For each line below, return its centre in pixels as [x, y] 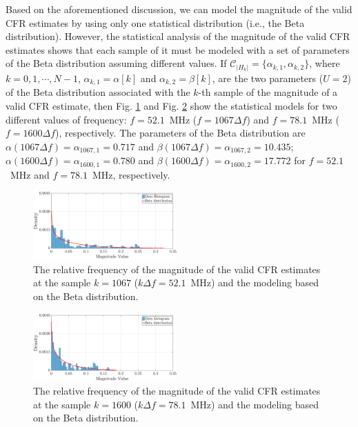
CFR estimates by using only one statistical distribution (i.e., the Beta [155, 22]
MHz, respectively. [131, 174]
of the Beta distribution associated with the [98, 92]
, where [325, 63]
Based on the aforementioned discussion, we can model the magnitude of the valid [179, 9]
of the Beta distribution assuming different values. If [116, 63]
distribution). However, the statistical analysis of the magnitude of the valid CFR [178, 36]
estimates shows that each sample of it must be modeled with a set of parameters [178, 49]
